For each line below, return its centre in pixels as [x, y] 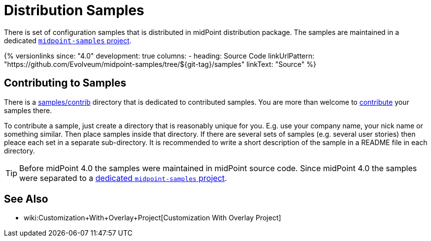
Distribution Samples [74, 10]
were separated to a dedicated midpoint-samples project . [123, 178]
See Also [26, 199]
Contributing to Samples [65, 83]
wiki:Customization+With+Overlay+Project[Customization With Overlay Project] [152, 218]
